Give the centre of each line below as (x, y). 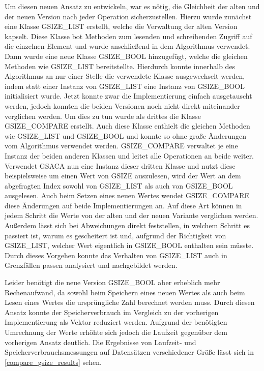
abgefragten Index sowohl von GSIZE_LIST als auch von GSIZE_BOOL (119, 185)
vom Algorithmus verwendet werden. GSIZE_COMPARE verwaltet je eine (121, 146)
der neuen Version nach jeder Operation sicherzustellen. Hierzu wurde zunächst (128, 16)
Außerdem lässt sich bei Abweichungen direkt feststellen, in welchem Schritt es (127, 225)
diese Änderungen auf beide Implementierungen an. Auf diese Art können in (123, 205)
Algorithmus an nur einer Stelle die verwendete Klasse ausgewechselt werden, (125, 76)
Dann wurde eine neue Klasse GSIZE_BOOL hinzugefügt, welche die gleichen (126, 56)
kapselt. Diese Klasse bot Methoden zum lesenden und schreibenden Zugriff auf (128, 36)
